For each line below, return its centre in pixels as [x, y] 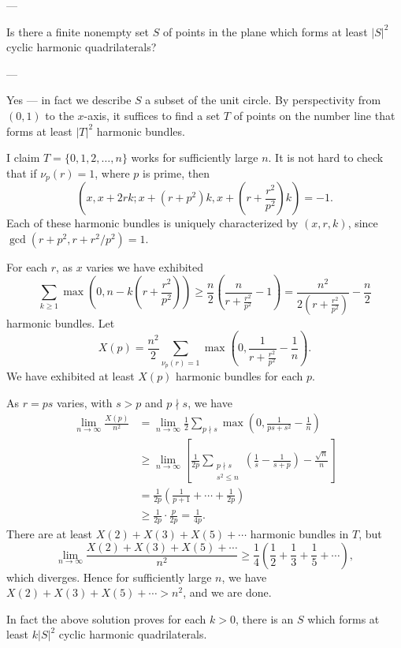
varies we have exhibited [145, 266]
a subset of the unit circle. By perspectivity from [263, 100]
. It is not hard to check [326, 157]
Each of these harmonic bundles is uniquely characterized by [152, 223]
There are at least [50, 534]
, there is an [265, 618]
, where [112, 172]
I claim [23, 157]
